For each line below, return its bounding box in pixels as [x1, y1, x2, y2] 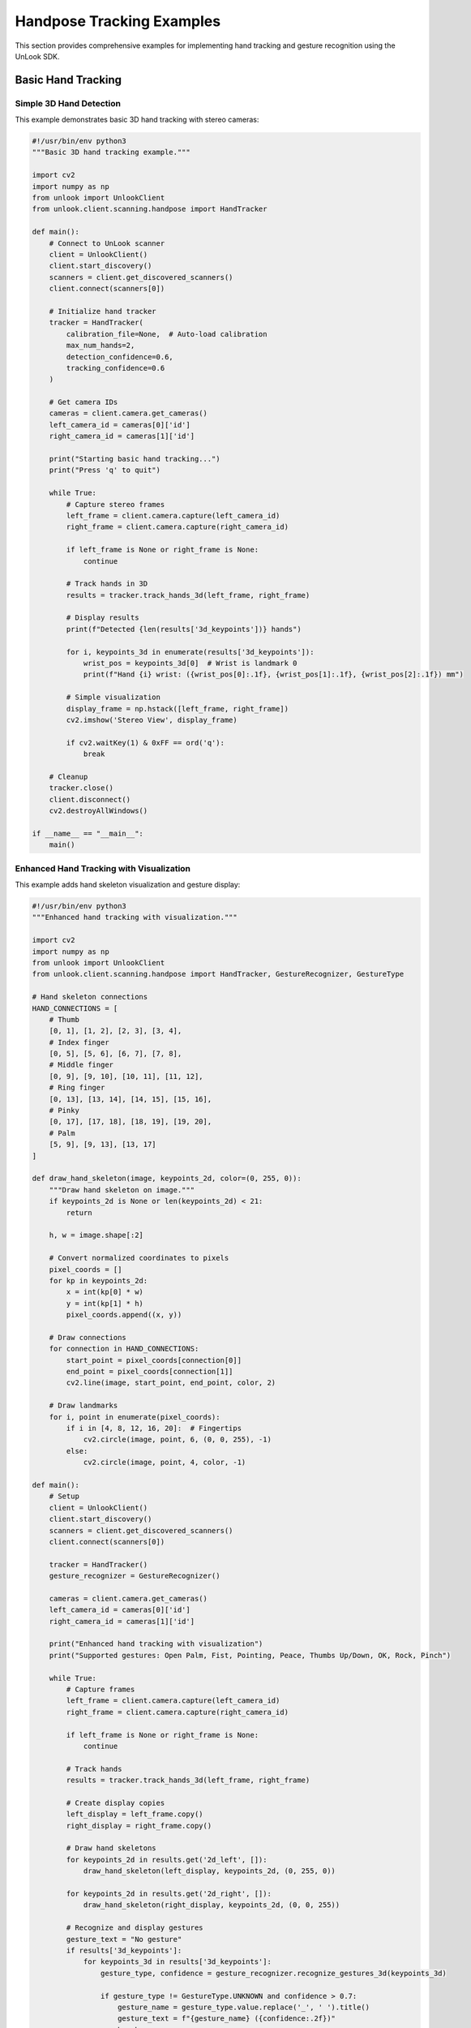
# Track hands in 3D [66, 579, 148, 588]
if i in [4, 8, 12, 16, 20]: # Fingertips [66, 1424, 242, 1433]
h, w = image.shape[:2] [49, 1231, 143, 1240]
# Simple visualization [66, 693, 161, 702]
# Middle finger [49, 1060, 113, 1070]
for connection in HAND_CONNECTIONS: [49, 1344, 199, 1354]
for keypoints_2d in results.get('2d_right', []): [66, 1889, 272, 1898]
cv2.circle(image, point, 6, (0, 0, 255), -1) [83, 1435, 272, 1444]
